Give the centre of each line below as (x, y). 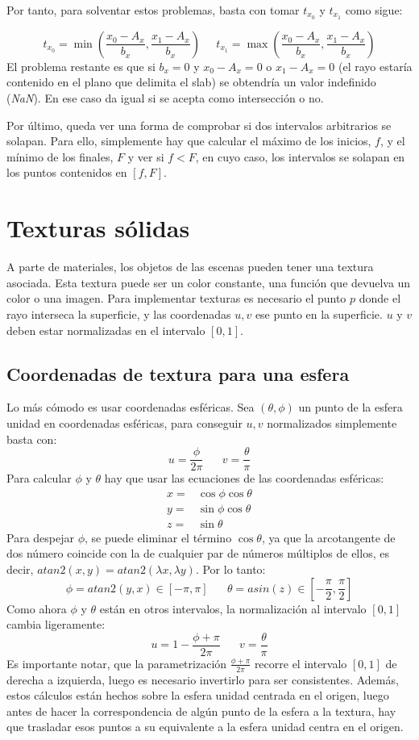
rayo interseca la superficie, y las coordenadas (119, 314)
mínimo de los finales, (60, 156)
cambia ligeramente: (56, 624)
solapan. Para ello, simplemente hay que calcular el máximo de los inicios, (189, 141)
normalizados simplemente (332, 422)
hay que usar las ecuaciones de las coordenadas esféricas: (244, 478)
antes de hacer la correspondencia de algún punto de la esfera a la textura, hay (201, 711)
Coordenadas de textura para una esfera (178, 373)
